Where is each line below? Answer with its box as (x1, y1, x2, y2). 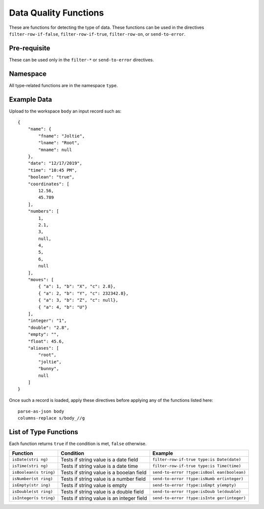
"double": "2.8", (27, 325, 69, 330)
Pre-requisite (9, 44, 50, 52)
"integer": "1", (27, 318, 67, 324)
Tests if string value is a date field (61, 456, 138, 463)
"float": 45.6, (27, 338, 65, 344)
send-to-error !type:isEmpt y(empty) (152, 483, 237, 488)
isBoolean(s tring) (12, 470, 56, 475)
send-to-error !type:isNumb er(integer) (152, 476, 244, 482)
